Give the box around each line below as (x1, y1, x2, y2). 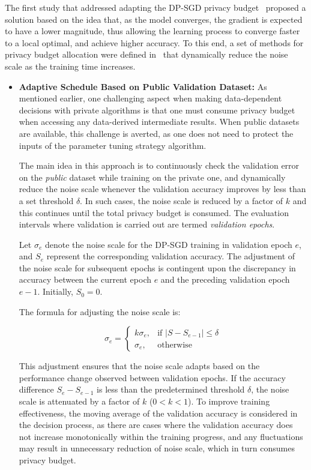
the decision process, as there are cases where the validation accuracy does (19, 418, 293, 431)
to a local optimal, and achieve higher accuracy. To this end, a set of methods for (5, 36, 304, 49)
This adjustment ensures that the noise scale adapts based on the (19, 360, 260, 372)
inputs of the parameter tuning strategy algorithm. (19, 139, 207, 151)
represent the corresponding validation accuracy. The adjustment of (46, 250, 295, 262)
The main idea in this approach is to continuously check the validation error (19, 159, 300, 172)
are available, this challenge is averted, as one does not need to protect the (19, 127, 294, 139)
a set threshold (19, 194, 74, 206)
